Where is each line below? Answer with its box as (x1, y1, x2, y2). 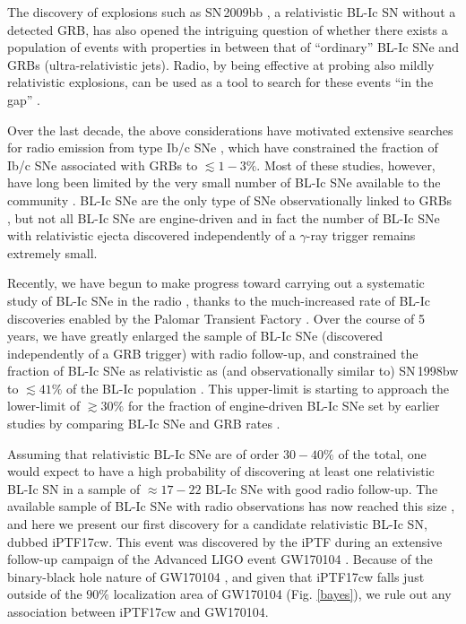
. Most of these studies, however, (256, 155, 436, 174)
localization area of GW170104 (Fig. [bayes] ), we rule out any (113, 585, 452, 603)
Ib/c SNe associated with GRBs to (7, 155, 198, 174)
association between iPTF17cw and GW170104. (7, 602, 269, 620)
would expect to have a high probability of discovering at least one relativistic (7, 462, 435, 481)
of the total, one (338, 444, 427, 463)
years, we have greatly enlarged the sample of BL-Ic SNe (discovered (7, 326, 384, 345)
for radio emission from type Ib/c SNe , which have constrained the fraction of (7, 138, 438, 157)
